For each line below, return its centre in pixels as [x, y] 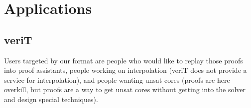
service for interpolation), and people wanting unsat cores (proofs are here [117, 80]
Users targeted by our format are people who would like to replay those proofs [124, 60]
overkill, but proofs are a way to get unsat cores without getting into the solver [125, 89]
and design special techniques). [51, 99]
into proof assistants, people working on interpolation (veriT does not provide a [125, 70]
